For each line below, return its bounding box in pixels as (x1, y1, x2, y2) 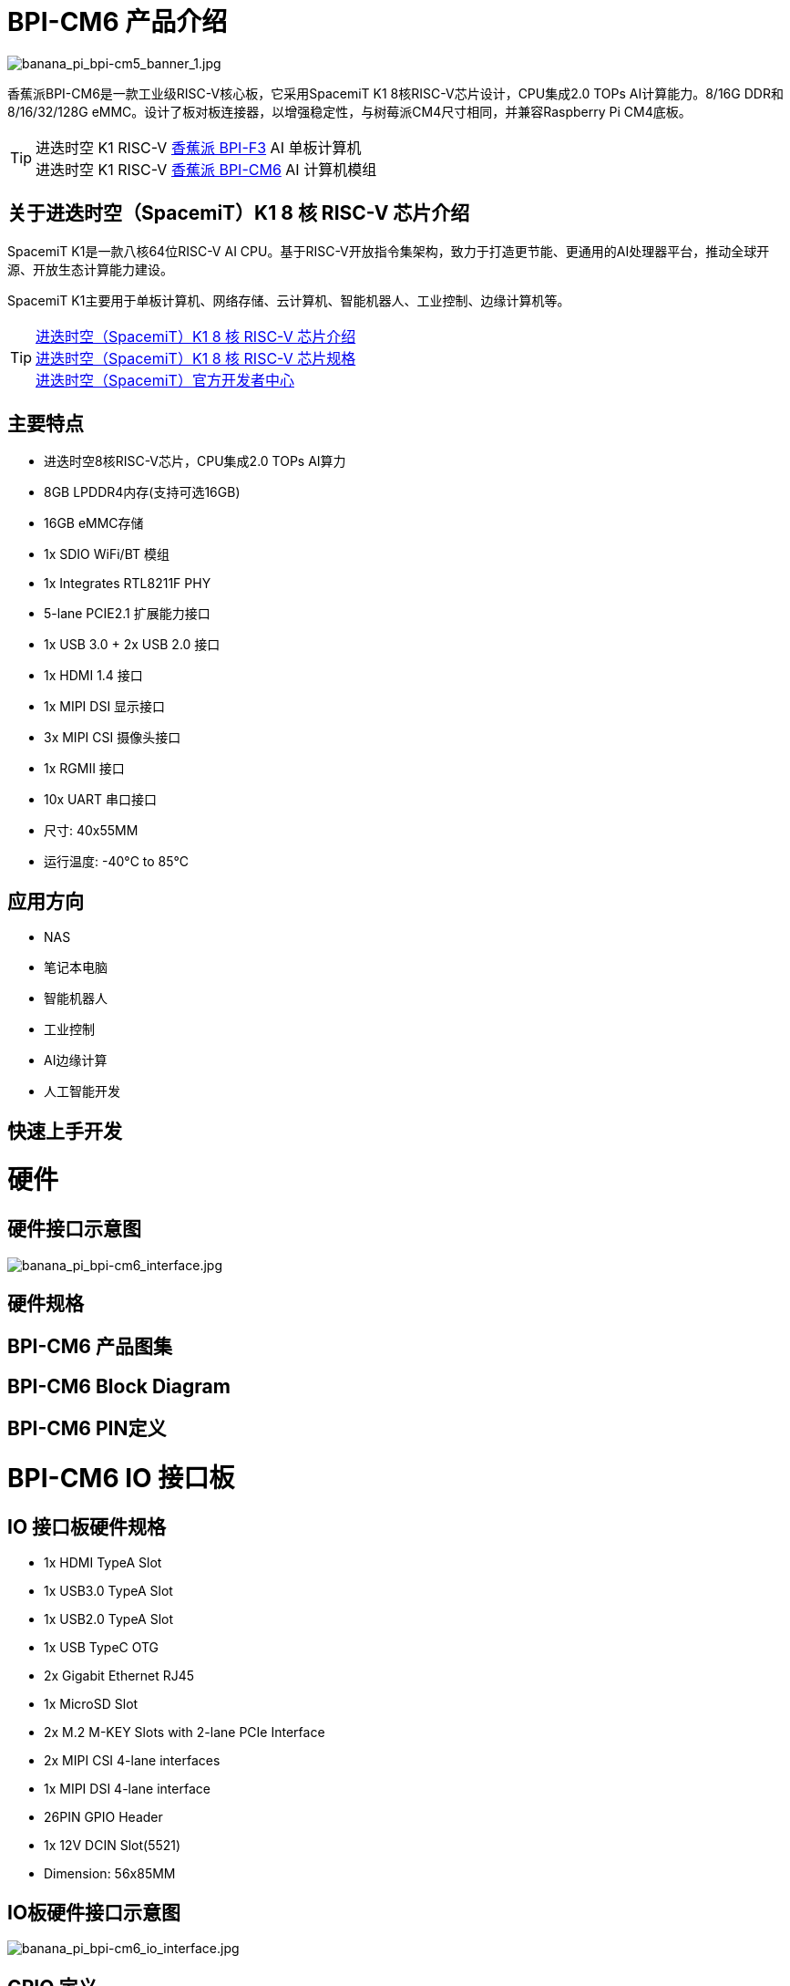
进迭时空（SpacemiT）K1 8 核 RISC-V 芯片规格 (36, 348, 356, 367)
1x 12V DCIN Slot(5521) (44, 1837, 181, 1854)
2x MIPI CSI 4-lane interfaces (44, 1753, 221, 1769)
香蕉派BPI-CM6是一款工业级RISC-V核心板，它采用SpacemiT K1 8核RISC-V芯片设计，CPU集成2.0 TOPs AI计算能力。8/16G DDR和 (7, 85, 784, 101)
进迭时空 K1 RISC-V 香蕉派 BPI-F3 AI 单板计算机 (36, 138, 362, 157)
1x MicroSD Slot (44, 1696, 139, 1712)
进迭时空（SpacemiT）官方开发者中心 (36, 370, 294, 389)
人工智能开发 (44, 1083, 120, 1100)
